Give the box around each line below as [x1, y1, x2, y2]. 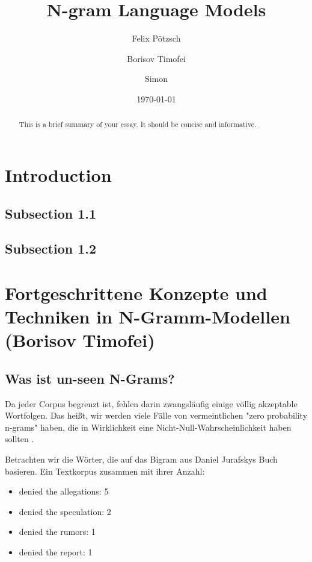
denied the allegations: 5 [19, 485, 109, 498]
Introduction [5, 162, 112, 187]
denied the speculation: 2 [19, 505, 111, 517]
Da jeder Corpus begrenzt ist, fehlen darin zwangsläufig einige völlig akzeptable [5, 397, 298, 410]
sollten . [5, 432, 34, 445]
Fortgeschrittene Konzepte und [5, 280, 268, 305]
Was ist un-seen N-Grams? [5, 369, 175, 387]
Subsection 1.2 [5, 239, 97, 258]
